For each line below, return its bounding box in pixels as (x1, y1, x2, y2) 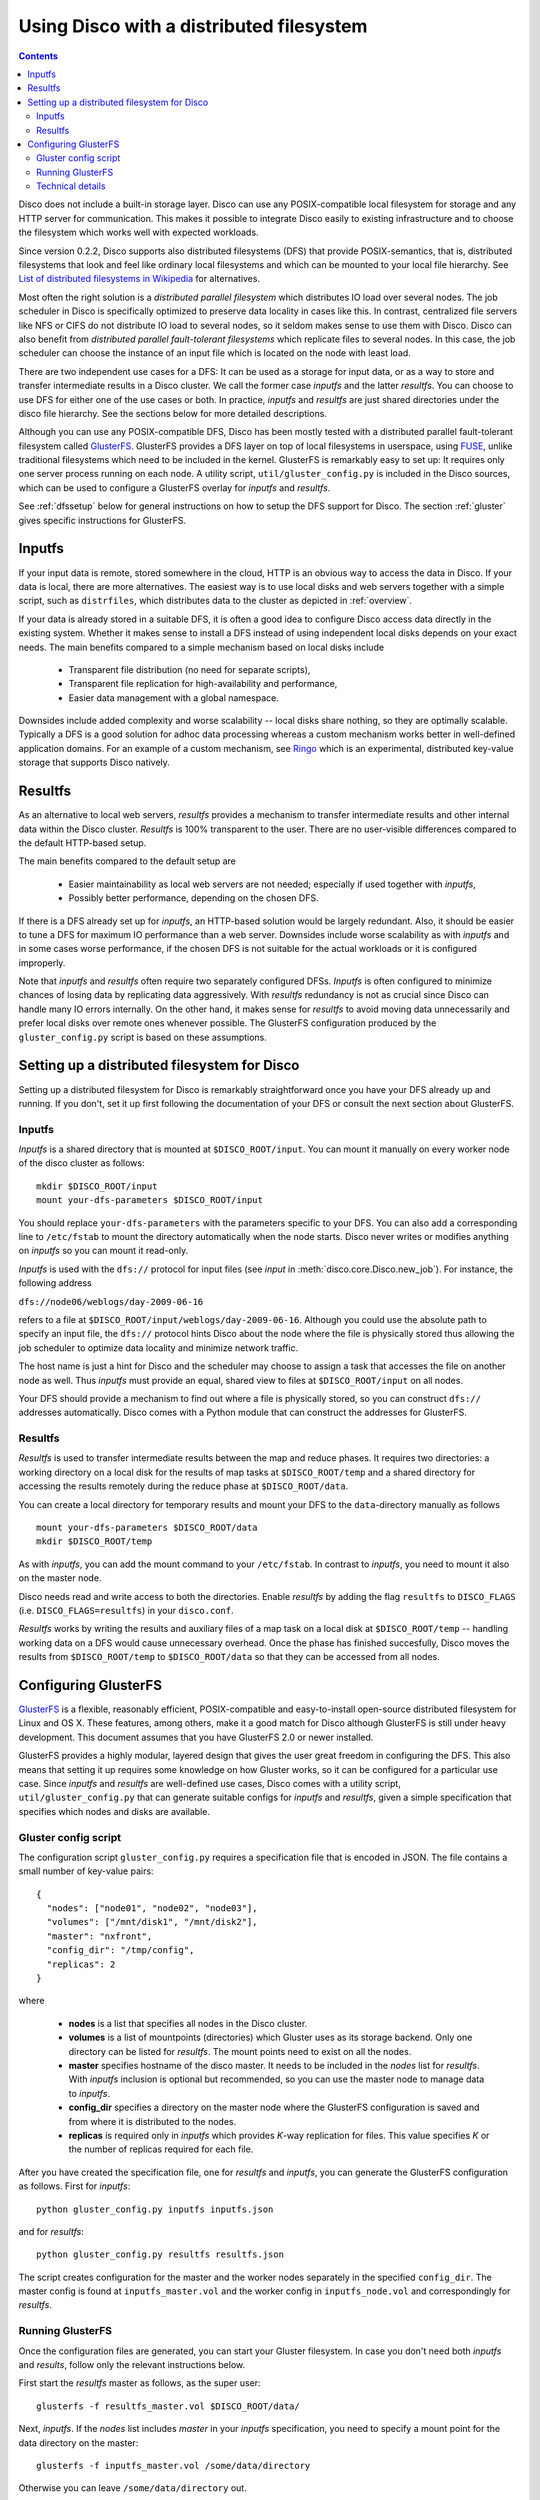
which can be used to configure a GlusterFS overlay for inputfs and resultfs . (18, 481, 331, 494)
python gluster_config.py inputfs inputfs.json (36, 2203, 274, 2215)
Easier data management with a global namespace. (68, 691, 279, 704)
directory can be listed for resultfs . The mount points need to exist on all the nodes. (68, 2045, 412, 2057)
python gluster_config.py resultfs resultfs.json (36, 2249, 285, 2260)
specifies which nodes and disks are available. (18, 1805, 210, 1817)
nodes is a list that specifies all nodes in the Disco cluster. (68, 2017, 308, 2029)
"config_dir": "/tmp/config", (46, 1945, 195, 1956)
